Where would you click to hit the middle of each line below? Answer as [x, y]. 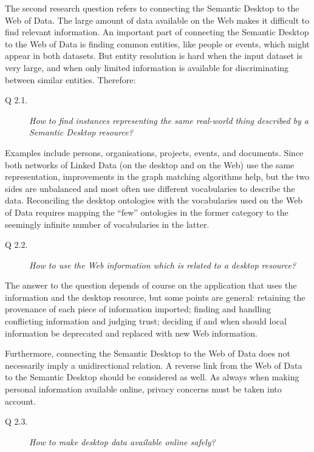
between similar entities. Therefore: [70, 79]
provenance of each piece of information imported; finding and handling [138, 309]
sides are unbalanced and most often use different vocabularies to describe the [150, 188]
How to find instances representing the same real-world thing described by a [169, 120]
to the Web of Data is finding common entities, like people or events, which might [157, 43]
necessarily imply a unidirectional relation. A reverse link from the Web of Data [154, 365]
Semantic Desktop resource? [81, 132]
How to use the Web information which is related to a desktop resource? [163, 265]
